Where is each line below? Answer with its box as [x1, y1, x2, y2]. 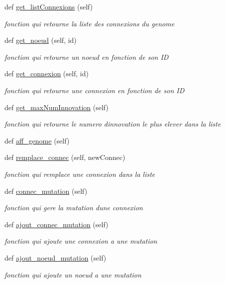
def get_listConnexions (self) [4, 1, 93, 11]
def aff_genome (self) [4, 135, 70, 145]
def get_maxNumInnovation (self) [4, 102, 109, 112]
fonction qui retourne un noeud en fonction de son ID [4, 51, 169, 62]
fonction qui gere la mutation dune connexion [4, 202, 143, 213]
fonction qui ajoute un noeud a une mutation [4, 269, 141, 280]
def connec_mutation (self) [4, 185, 88, 196]
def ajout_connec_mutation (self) [4, 219, 109, 229]
